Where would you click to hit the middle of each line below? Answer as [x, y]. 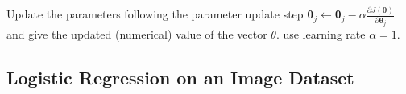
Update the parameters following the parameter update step [155, 14]
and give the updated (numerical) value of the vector [137, 34]
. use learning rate [321, 34]
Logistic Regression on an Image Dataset [180, 78]
